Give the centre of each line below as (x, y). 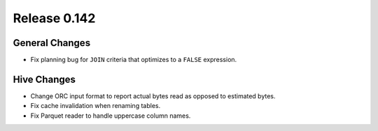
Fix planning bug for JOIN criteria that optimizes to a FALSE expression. (134, 60)
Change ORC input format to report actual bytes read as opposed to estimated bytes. (153, 96)
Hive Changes (44, 79)
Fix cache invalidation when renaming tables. (96, 106)
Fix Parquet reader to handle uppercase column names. (111, 116)
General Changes (52, 43)
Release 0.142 (54, 18)
